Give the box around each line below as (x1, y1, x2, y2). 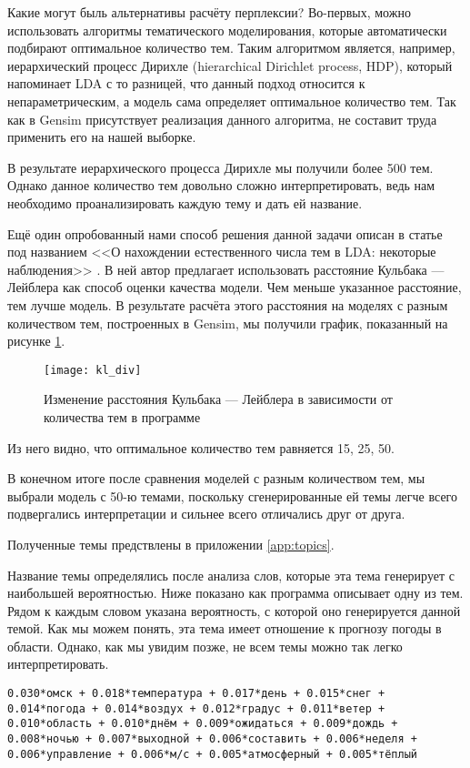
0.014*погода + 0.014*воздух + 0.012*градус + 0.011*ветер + (7, 702, 385, 715)
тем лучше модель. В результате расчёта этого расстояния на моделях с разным (7, 295, 448, 314)
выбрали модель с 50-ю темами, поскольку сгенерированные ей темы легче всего (7, 486, 458, 505)
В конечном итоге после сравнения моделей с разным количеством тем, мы (7, 469, 425, 488)
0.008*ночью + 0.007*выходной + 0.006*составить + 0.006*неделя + (7, 733, 418, 746)
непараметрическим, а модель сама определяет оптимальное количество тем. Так (7, 91, 456, 110)
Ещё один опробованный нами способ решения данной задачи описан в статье (7, 224, 443, 243)
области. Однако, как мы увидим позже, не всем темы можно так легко (7, 636, 403, 655)
